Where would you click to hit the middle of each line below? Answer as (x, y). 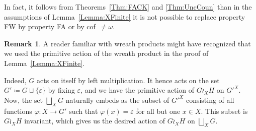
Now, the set (24, 100)
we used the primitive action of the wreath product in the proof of (106, 53)
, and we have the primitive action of (138, 90)
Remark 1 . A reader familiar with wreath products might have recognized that (127, 43)
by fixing (61, 90)
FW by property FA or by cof (50, 26)
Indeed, (15, 80)
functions (18, 111)
